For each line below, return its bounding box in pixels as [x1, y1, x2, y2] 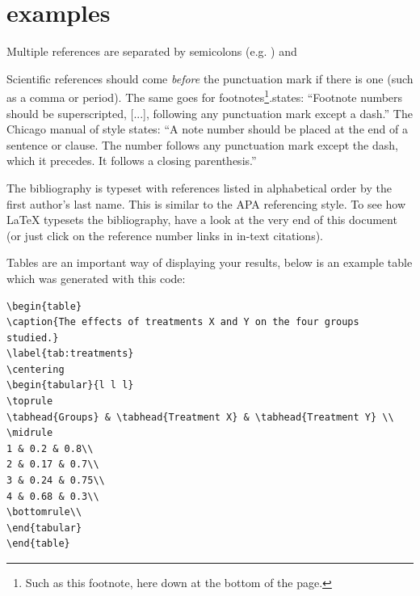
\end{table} [6, 538, 70, 550]
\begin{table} [6, 300, 82, 312]
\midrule [6, 427, 53, 439]
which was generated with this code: [6, 269, 186, 286]
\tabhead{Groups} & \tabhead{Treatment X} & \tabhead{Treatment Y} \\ [6, 411, 394, 423]
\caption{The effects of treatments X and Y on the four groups [6, 316, 359, 328]
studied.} [6, 332, 59, 344]
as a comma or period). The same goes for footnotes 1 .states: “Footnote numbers [6, 87, 403, 105]
